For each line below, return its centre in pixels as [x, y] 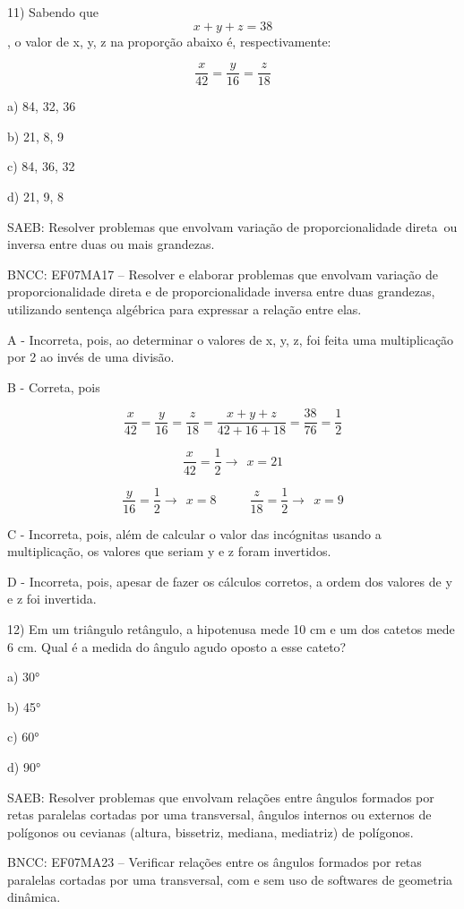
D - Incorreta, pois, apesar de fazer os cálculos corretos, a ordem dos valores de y [230, 581]
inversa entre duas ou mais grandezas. [111, 244]
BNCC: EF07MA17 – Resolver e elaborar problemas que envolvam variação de [223, 274]
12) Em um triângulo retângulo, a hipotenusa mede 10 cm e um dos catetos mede [231, 628]
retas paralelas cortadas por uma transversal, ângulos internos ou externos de [219, 815]
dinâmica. [34, 897]
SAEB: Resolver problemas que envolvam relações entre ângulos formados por [221, 797]
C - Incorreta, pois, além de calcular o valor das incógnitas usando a [194, 533]
